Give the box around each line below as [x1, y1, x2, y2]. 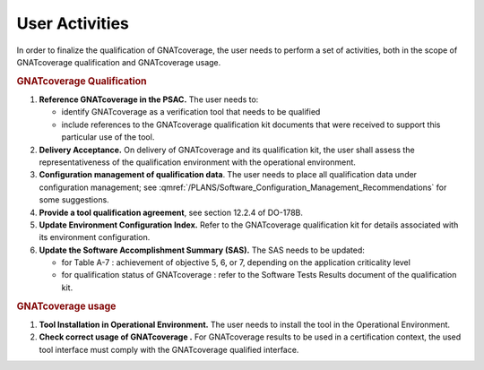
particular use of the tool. [61, 132, 155, 142]
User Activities [16, 13, 130, 33]
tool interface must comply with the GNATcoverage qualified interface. [39, 344, 299, 355]
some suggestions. [39, 194, 109, 205]
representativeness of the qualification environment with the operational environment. [39, 157, 356, 168]
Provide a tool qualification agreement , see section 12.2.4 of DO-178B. [39, 207, 304, 218]
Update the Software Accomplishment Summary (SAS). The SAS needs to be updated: [39, 245, 365, 255]
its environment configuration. [39, 232, 151, 243]
